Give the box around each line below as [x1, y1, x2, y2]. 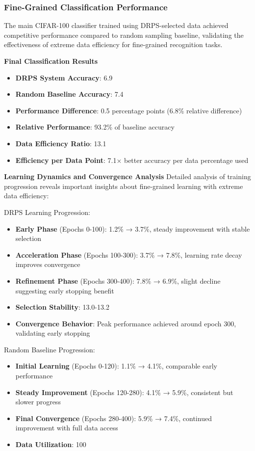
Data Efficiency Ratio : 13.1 [15, 138, 106, 148]
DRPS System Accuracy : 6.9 [15, 72, 113, 82]
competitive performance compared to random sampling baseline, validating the [4, 29, 244, 40]
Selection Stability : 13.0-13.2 [15, 302, 109, 312]
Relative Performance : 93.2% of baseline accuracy [15, 122, 175, 132]
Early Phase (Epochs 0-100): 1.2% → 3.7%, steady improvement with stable [15, 223, 250, 234]
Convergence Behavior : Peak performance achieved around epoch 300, [15, 318, 236, 328]
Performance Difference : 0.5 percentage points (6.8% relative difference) [15, 105, 242, 115]
